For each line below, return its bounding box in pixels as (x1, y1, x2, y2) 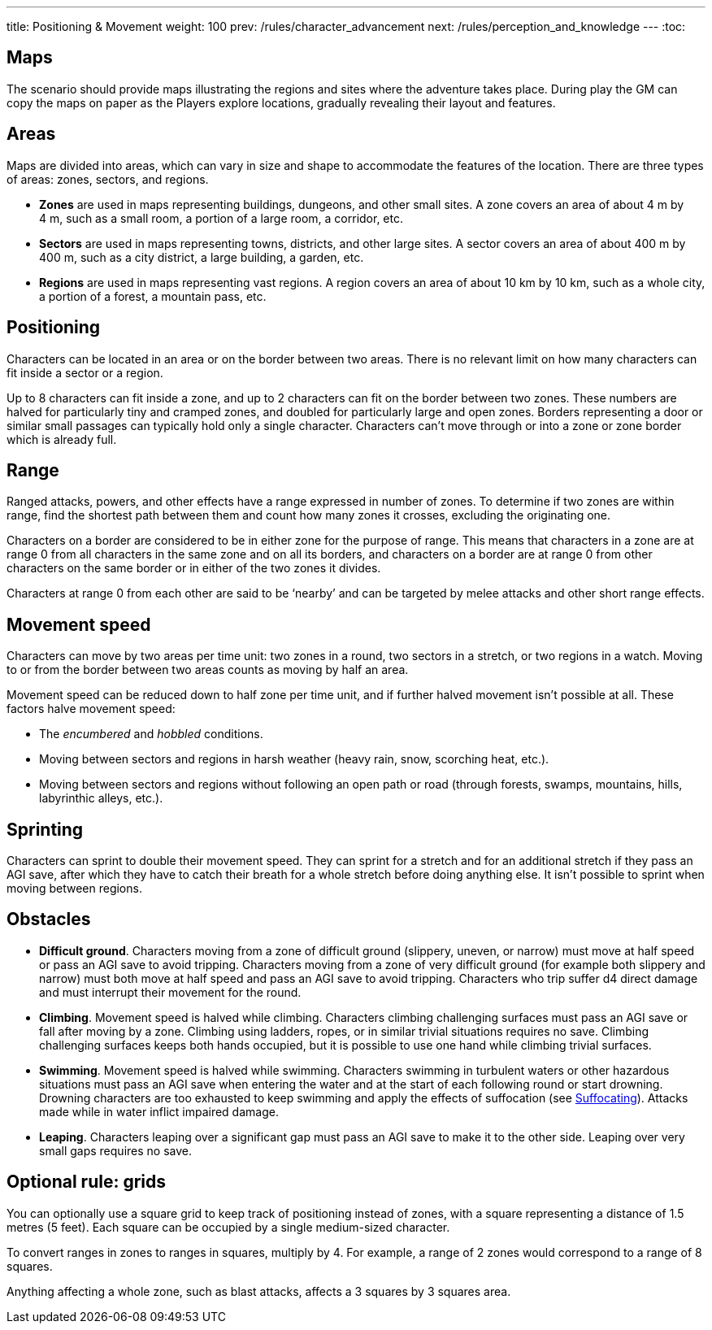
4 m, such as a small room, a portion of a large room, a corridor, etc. (39, 211, 404, 225)
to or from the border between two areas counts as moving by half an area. (7, 663, 409, 677)
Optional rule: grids (7, 1171, 167, 1193)
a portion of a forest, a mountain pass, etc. (39, 289, 267, 303)
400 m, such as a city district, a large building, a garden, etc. (39, 250, 364, 264)
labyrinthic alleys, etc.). (39, 791, 163, 806)
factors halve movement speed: (7, 702, 176, 716)
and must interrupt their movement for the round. (39, 984, 302, 999)
